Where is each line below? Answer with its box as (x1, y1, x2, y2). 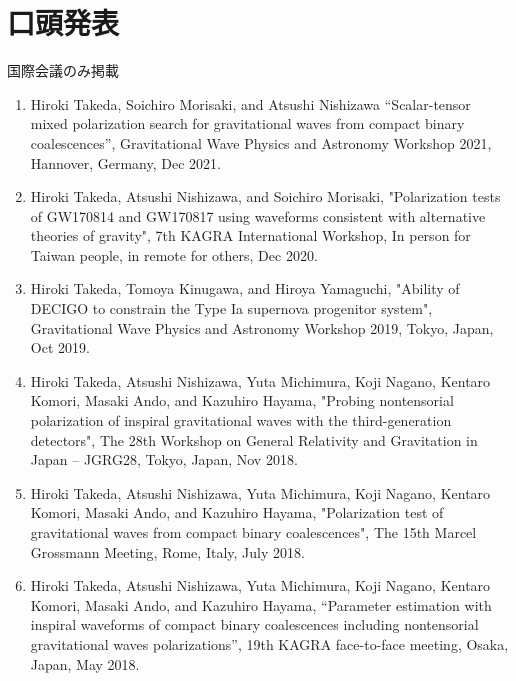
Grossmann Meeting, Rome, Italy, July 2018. (30, 541, 305, 562)
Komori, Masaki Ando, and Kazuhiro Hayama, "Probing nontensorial (30, 390, 454, 411)
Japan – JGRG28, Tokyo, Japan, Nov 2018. (30, 449, 298, 470)
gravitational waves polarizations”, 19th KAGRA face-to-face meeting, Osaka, (30, 633, 509, 654)
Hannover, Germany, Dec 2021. (30, 152, 221, 173)
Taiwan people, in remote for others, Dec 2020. (30, 244, 318, 265)
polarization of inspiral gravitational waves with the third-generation (30, 410, 452, 431)
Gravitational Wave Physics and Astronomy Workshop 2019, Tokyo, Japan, (30, 317, 494, 338)
